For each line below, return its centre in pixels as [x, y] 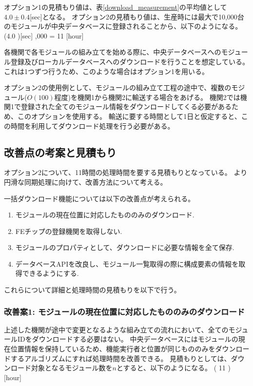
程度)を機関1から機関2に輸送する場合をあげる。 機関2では [147, 97]
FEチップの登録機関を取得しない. [69, 231]
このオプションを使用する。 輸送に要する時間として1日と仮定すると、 [129, 116]
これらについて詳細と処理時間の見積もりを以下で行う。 [92, 290]
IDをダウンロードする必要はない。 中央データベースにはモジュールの [128, 339]
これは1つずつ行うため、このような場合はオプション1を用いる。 [106, 71]
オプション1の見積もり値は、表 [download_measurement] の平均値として [116, 7]
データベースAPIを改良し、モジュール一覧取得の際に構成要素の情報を [127, 263]
